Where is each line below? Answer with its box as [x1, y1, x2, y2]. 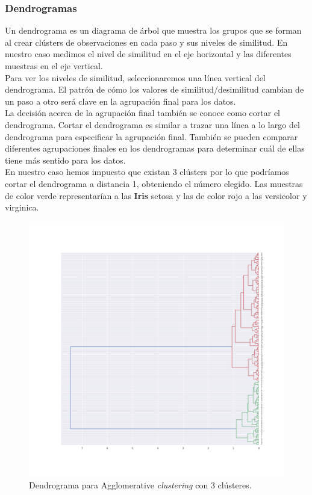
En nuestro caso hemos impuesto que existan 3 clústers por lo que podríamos [5, 165, 289, 178]
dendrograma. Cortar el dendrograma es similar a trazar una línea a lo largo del [5, 118, 300, 131]
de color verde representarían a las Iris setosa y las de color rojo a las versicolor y [5, 189, 307, 201]
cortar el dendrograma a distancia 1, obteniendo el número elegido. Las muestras [5, 177, 303, 189]
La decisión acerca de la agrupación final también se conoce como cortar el [5, 106, 281, 119]
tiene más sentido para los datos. [5, 153, 126, 166]
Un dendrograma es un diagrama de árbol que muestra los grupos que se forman [5, 24, 302, 37]
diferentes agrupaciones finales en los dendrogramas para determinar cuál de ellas [5, 142, 305, 155]
